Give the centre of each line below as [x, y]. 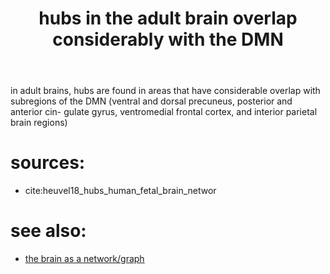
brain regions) [39, 123]
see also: [48, 231]
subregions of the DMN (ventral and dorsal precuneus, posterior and [151, 101]
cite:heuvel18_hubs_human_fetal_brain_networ [120, 191]
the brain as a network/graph [84, 259]
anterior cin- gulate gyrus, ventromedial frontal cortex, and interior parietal [164, 112]
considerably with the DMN [168, 39]
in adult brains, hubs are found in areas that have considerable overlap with [165, 91]
